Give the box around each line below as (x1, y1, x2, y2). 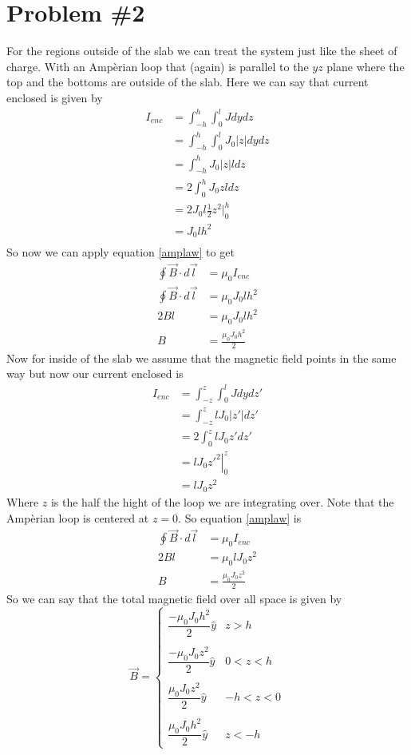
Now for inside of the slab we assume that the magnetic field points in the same (6, 349, 397, 366)
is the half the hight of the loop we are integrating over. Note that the (50, 493, 394, 510)
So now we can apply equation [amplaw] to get (6, 244, 235, 260)
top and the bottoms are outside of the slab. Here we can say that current (6, 74, 369, 90)
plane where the (326, 58, 405, 74)
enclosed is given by (6, 89, 103, 105)
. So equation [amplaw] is (178, 509, 302, 526)
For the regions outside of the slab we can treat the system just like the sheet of (6, 42, 397, 59)
